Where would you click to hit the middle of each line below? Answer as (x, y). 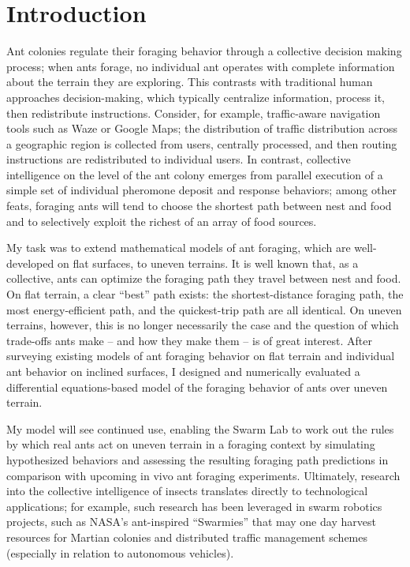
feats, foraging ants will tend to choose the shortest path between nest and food (199, 206)
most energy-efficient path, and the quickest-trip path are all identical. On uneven (204, 309)
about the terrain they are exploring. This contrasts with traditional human (190, 82)
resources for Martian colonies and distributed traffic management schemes (187, 537)
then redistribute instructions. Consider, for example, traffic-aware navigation (194, 113)
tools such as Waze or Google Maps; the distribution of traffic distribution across (202, 128)
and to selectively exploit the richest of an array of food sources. (162, 221)
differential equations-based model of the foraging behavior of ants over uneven (197, 387)
